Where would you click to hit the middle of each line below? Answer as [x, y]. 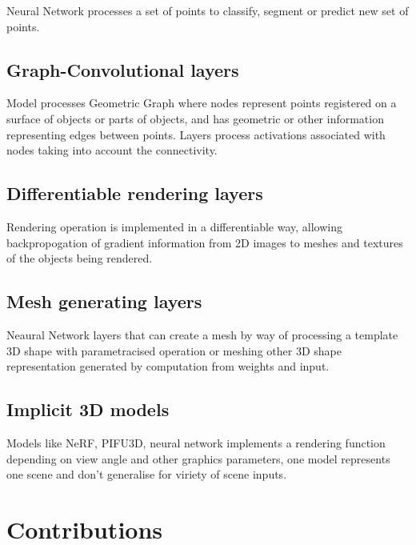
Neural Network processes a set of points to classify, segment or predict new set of [208, 10]
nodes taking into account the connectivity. [112, 150]
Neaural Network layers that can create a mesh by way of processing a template [202, 334]
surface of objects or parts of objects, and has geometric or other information [195, 118]
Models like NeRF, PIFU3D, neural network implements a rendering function [196, 442]
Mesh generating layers [104, 301]
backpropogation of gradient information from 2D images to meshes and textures [205, 242]
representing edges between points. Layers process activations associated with [196, 134]
